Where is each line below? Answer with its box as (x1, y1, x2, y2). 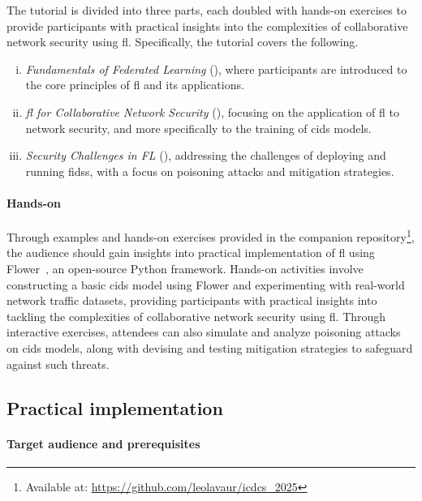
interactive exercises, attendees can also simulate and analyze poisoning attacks (6, 323, 401, 340)
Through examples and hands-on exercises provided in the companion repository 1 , (6, 226, 415, 245)
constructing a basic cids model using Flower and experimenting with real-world (6, 276, 405, 293)
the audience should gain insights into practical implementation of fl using (6, 244, 375, 261)
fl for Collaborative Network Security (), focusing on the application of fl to (25, 103, 399, 120)
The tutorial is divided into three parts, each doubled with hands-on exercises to (6, 2, 407, 18)
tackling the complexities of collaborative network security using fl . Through (6, 307, 386, 324)
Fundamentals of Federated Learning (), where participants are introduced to (25, 60, 407, 77)
